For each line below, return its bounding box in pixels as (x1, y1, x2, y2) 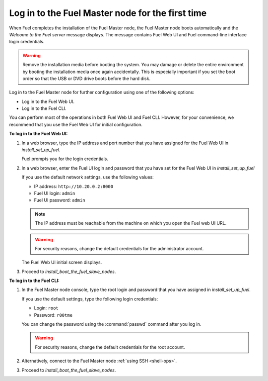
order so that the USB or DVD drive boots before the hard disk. (22, 75, 151, 82)
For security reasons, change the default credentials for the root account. (35, 344, 186, 350)
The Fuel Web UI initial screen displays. (21, 259, 102, 266)
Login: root (34, 305, 59, 311)
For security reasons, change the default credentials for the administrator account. (35, 245, 204, 251)
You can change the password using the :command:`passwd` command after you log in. (21, 321, 201, 327)
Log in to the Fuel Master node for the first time (9, 7, 207, 18)
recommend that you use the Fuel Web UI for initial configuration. (9, 121, 143, 127)
